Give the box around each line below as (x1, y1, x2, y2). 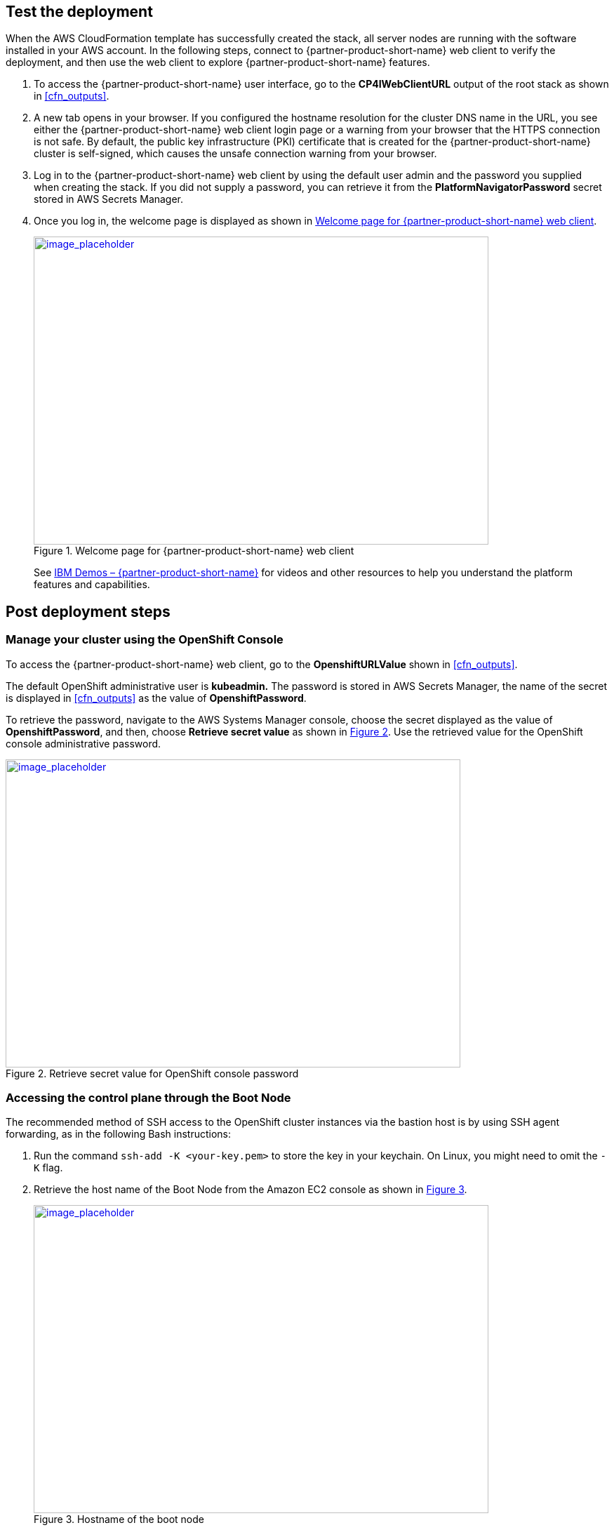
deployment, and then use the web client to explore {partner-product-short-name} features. (6, 56, 430, 69)
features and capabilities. (34, 578, 150, 591)
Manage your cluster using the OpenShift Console (6, 632, 283, 647)
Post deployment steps (6, 602, 171, 620)
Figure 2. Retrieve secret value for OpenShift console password (6, 1067, 299, 1079)
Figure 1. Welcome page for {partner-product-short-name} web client (34, 545, 354, 557)
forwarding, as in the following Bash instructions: (6, 1128, 232, 1140)
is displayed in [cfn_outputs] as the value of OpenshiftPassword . (6, 691, 307, 704)
